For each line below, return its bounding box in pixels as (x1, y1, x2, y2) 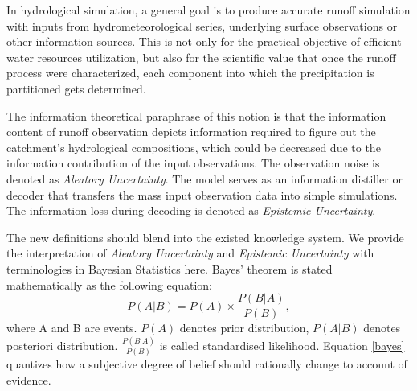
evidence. (6, 371, 51, 388)
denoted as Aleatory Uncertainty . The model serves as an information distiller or (6, 170, 403, 187)
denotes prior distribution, (179, 319, 309, 336)
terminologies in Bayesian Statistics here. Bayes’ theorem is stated (6, 260, 333, 277)
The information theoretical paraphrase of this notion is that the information (6, 107, 386, 124)
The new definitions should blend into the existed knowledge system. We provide (6, 228, 404, 245)
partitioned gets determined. (6, 80, 146, 97)
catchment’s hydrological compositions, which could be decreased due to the (6, 138, 381, 155)
